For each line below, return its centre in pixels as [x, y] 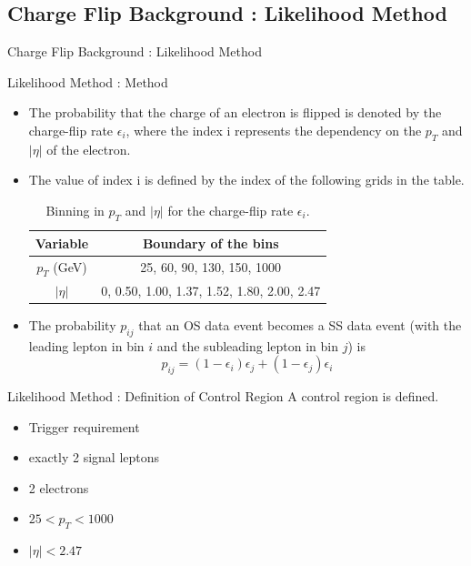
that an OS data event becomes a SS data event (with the [300, 324]
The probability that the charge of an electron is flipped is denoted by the [235, 112]
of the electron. [89, 149]
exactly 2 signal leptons [94, 457]
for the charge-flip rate [230, 210]
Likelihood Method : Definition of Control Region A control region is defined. [223, 395]
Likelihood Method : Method [88, 81]
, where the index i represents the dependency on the [274, 130]
